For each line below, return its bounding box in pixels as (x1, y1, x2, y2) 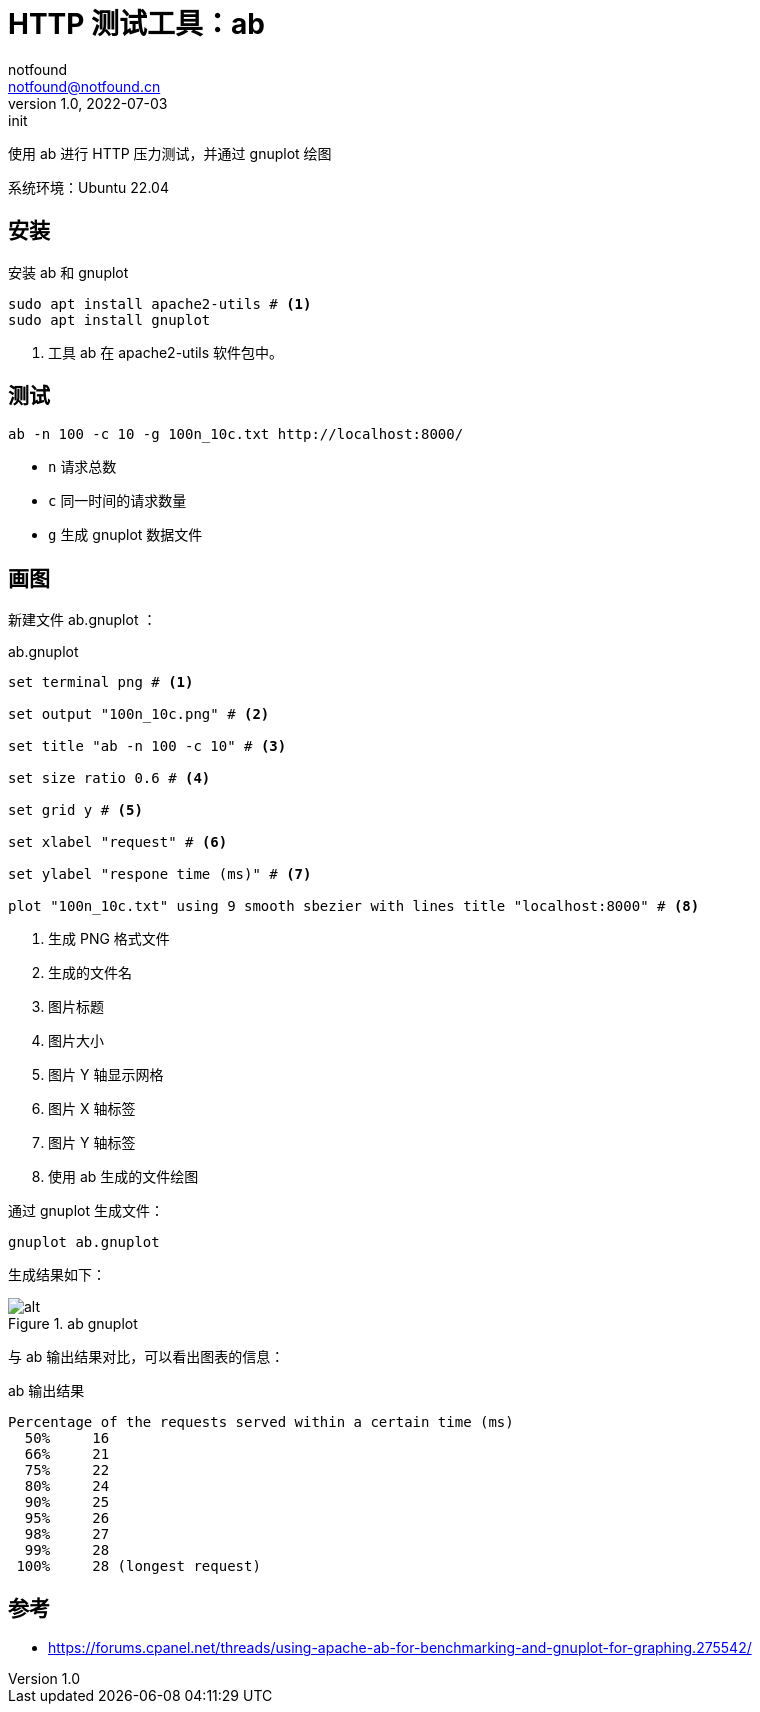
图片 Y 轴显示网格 (48, 1066, 164, 1084)
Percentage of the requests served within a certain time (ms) (8, 1414, 514, 1431)
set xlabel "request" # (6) (8, 834, 228, 851)
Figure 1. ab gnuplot (8, 1315, 138, 1333)
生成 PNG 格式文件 (48, 930, 170, 948)
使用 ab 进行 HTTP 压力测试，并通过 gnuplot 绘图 (8, 144, 332, 162)
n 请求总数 (48, 458, 117, 476)
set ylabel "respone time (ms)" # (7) (8, 866, 312, 883)
